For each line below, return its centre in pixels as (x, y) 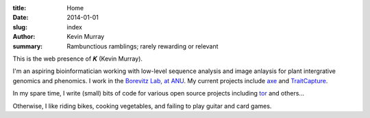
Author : (24, 37)
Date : (21, 18)
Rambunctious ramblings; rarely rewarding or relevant (143, 46)
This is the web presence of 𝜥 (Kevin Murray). (78, 59)
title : (20, 8)
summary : (28, 46)
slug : (20, 27)
